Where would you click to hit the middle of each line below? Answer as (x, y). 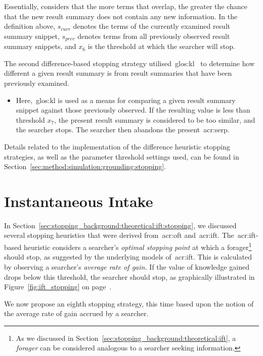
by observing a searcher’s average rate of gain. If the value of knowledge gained (127, 266)
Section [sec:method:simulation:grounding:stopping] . (85, 166)
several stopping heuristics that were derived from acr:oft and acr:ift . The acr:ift (130, 235)
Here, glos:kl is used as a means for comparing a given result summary (126, 100)
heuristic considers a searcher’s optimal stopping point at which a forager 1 (138, 246)
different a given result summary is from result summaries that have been (118, 73)
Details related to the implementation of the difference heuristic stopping (117, 146)
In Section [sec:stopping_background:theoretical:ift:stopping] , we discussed (120, 225)
